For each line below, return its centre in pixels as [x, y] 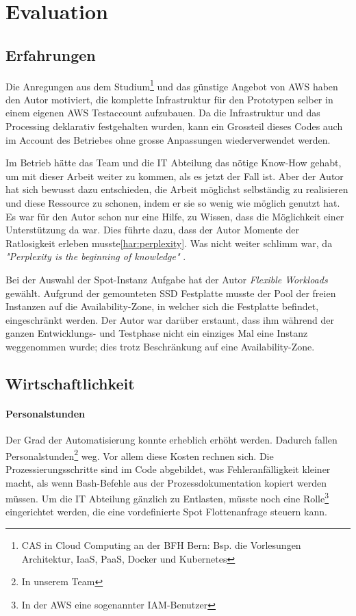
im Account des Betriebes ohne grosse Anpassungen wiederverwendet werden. [168, 139]
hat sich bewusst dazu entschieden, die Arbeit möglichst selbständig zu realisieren [177, 189]
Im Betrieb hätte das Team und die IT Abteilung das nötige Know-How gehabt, [174, 163]
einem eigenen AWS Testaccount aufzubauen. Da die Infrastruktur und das [163, 113]
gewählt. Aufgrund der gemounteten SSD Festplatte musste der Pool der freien [171, 293]
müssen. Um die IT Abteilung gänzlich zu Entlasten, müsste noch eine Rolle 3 [167, 497]
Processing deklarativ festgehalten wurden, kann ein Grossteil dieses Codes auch [174, 126]
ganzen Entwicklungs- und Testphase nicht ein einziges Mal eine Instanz [157, 333]
